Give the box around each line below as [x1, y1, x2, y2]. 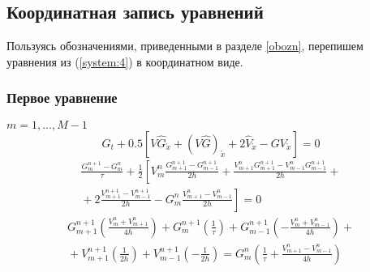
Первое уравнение [6, 87, 118, 108]
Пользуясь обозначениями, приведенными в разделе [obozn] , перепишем [6, 37, 364, 54]
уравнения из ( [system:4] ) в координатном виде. [6, 53, 243, 70]
